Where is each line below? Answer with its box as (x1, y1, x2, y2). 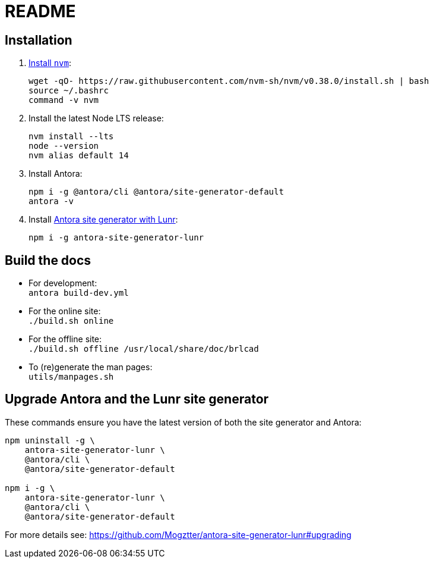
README (5, 1, 76, 21)
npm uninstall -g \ (5, 435, 95, 445)
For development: (29, 278, 97, 289)
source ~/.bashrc (29, 86, 109, 96)
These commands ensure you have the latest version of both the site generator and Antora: (5, 417, 362, 427)
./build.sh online (29, 316, 114, 326)
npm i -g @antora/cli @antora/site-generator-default (29, 187, 284, 197)
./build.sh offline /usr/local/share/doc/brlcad (29, 344, 259, 354)
